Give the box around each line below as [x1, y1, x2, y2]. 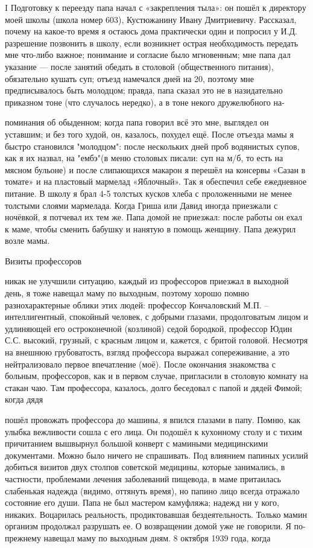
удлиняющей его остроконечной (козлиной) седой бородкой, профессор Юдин [5, 322, 292, 334]
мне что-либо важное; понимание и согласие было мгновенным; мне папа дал [5, 48, 291, 61]
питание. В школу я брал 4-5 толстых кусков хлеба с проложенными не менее [5, 186, 292, 199]
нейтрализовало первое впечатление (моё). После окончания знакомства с [5, 357, 276, 370]
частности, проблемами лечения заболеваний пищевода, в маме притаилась [5, 472, 281, 485]
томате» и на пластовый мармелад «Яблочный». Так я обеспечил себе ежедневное [5, 175, 307, 188]
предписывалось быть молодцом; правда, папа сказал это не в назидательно [5, 84, 283, 97]
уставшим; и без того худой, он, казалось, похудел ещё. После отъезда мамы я [5, 127, 294, 140]
